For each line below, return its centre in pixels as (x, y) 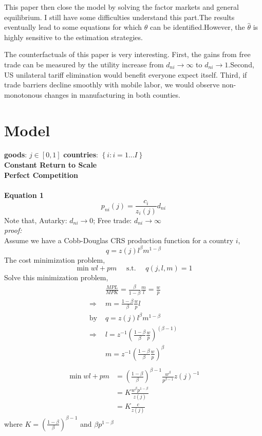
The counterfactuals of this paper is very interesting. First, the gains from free (127, 54)
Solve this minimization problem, (56, 277)
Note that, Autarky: (36, 220)
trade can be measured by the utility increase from (84, 64)
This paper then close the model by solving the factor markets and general (122, 7)
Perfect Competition (41, 175)
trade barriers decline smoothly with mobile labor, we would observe (112, 85)
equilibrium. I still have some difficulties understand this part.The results (119, 17)
